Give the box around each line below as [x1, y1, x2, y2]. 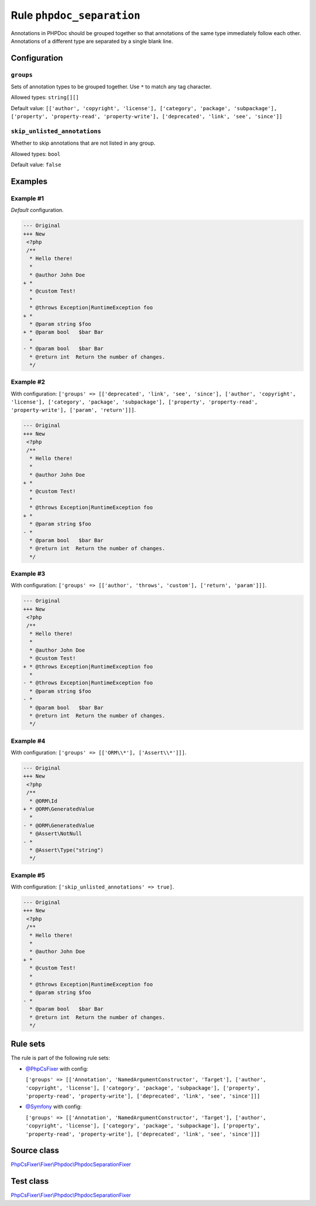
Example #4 [11, 737, 46, 745]
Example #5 [11, 871, 45, 879]
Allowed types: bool [11, 150, 61, 158]
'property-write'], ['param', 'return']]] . [11, 406, 136, 414]
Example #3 [11, 570, 46, 578]
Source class [11, 1146, 60, 1156]
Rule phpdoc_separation [11, 9, 140, 22]
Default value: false [11, 161, 61, 168]
